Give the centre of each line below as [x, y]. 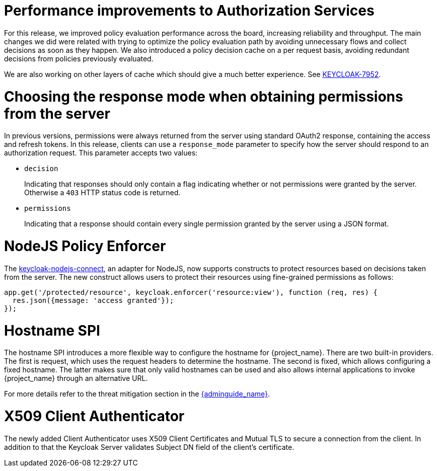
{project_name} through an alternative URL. [76, 378]
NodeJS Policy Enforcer [85, 246]
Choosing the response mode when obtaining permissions [204, 96]
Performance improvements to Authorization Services [189, 11]
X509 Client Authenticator [94, 416]
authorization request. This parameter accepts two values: [101, 153]
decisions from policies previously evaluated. [79, 58]
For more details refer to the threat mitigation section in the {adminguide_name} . [137, 394]
